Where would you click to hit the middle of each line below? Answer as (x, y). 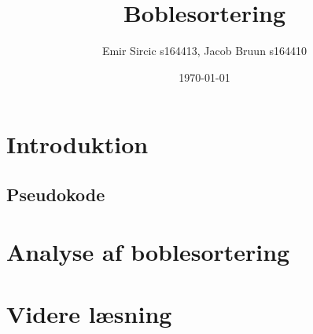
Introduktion (77, 144)
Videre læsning (89, 313)
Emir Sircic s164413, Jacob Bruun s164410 (204, 51)
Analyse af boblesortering (148, 252)
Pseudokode (56, 194)
